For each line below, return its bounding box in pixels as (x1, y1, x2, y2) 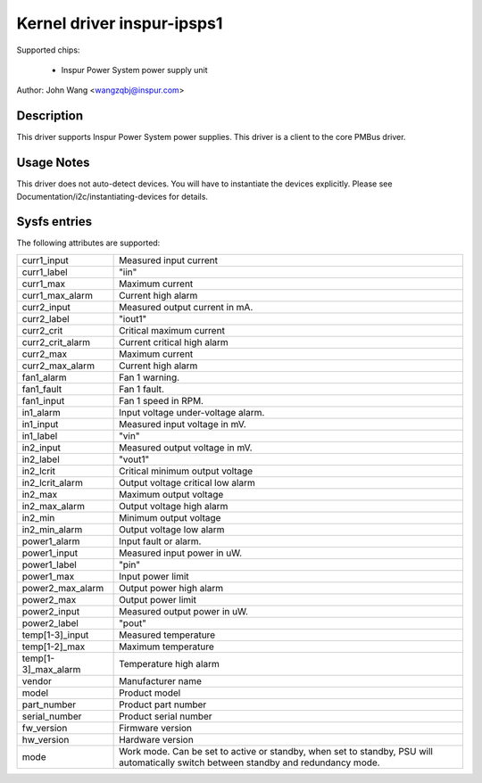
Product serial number (119, 710, 213, 722)
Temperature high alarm (119, 657, 220, 670)
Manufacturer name (119, 674, 203, 687)
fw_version (21, 721, 68, 734)
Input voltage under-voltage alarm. (119, 406, 265, 418)
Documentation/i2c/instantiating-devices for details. (16, 191, 209, 202)
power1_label (21, 558, 78, 571)
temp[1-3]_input (21, 629, 89, 641)
